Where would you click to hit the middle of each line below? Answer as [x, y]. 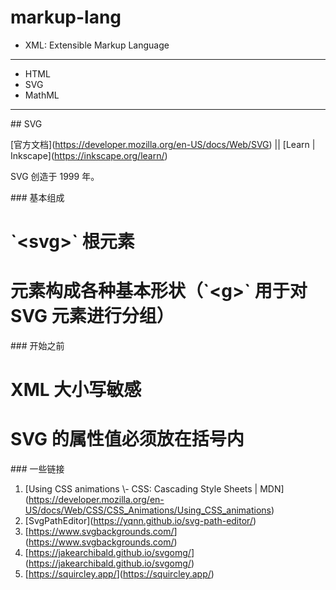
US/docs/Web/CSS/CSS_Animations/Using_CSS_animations [148, 510]
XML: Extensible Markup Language [97, 45]
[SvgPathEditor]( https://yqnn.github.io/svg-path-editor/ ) [140, 521]
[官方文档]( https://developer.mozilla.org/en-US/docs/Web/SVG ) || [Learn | [163, 144]
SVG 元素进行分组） [92, 316]
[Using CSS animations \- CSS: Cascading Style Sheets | [141, 489]
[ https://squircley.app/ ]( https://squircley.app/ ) [119, 574]
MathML [42, 95]
